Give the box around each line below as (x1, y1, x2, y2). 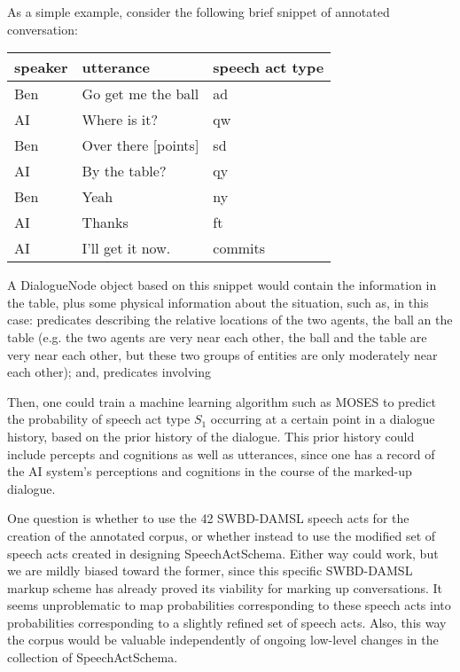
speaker (14, 57, 68, 78)
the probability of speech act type (7, 410, 191, 428)
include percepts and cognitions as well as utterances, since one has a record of (7, 444, 435, 463)
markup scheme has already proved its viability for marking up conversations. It (7, 578, 443, 597)
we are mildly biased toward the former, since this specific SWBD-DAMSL (7, 561, 413, 580)
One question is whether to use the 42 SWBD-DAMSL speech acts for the (7, 509, 409, 527)
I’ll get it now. (82, 238, 171, 259)
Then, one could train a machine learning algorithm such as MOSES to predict (7, 392, 436, 410)
